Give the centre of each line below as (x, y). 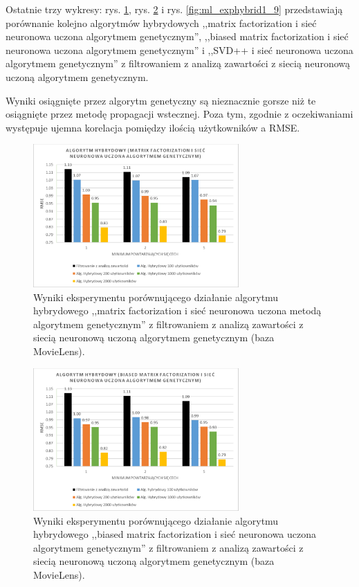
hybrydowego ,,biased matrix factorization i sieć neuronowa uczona (175, 534)
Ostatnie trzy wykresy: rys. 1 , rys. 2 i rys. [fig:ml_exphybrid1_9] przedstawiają (174, 9)
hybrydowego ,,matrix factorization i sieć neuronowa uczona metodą (177, 310)
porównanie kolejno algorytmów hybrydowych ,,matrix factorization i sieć (161, 22)
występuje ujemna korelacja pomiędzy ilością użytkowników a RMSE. (153, 127)
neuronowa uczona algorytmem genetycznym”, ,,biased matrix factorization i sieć (177, 36)
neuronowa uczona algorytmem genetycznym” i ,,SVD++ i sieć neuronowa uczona (179, 49)
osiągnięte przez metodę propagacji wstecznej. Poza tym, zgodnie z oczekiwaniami (179, 114)
